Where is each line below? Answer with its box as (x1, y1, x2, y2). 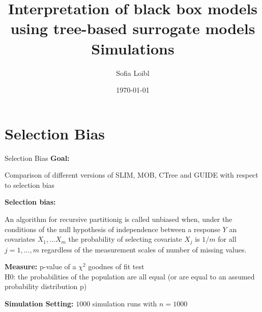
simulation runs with (92, 298, 157, 309)
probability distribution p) (5, 281, 87, 292)
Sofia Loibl (116, 67, 150, 78)
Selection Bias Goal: (5, 152, 70, 163)
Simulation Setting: (5, 298, 74, 309)
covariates (5, 234, 35, 244)
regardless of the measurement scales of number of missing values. (41, 244, 247, 254)
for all (218, 234, 237, 244)
